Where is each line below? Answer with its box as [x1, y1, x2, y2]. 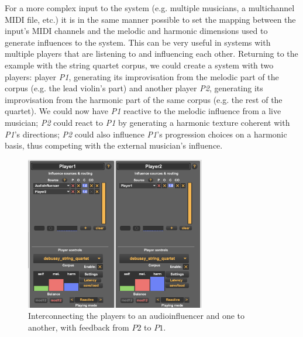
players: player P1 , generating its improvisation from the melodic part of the [5, 70, 279, 82]
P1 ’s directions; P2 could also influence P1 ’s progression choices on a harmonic [5, 128, 287, 140]
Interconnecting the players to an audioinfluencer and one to [28, 310, 245, 322]
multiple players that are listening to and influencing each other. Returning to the [5, 47, 298, 60]
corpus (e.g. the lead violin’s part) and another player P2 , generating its [5, 82, 263, 94]
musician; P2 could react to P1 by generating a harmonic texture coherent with [5, 116, 290, 128]
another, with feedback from [28, 321, 129, 333]
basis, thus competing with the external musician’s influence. [5, 139, 223, 152]
